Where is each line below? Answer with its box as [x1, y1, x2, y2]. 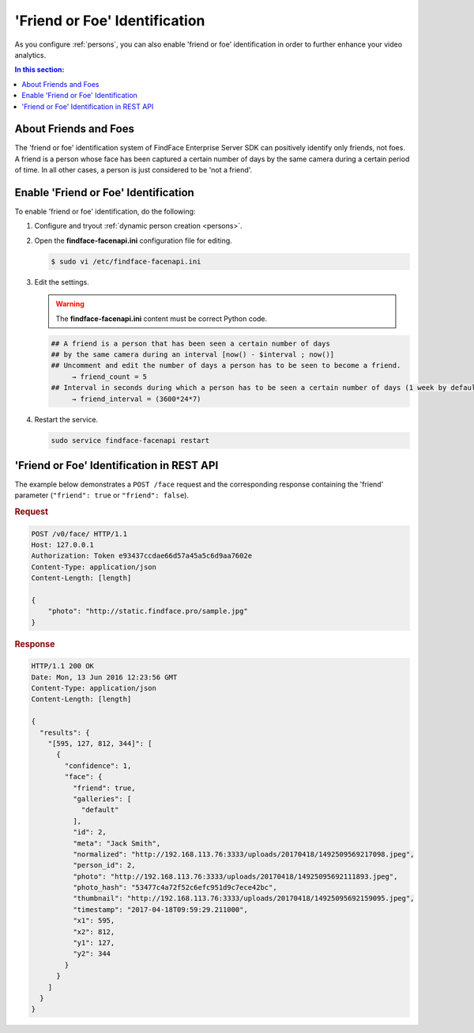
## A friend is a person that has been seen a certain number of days [51, 339, 331, 348]
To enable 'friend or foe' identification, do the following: [14, 206, 196, 217]
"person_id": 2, [72, 861, 136, 870]
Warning [55, 299, 85, 308]
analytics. [14, 50, 47, 59]
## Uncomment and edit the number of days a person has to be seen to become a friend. [51, 361, 401, 370]
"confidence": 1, [64, 761, 132, 770]
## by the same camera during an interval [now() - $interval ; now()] [51, 350, 335, 359]
